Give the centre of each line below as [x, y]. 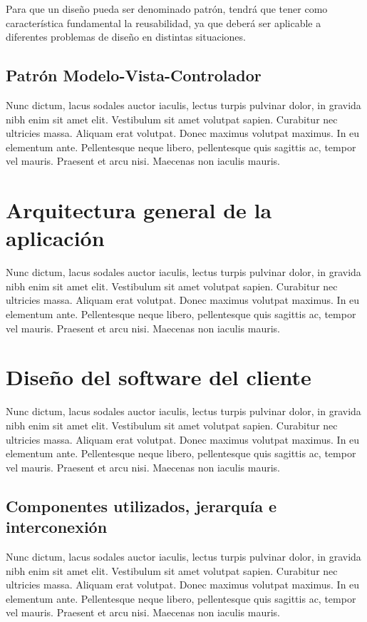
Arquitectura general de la [139, 210]
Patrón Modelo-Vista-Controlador [134, 75]
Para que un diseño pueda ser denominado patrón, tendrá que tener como [167, 9]
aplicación [55, 238]
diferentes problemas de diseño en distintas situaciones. [126, 37]
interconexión [57, 527]
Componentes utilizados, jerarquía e [141, 505]
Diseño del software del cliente [159, 377]
